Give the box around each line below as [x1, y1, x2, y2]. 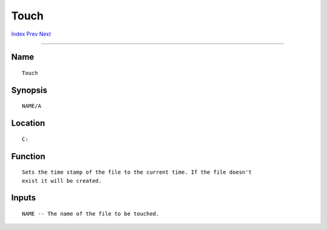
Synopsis [11, 85, 48, 95]
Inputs [11, 192, 36, 203]
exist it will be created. [22, 177, 102, 184]
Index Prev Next [11, 30, 51, 38]
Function [11, 151, 45, 162]
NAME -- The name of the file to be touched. [22, 210, 160, 217]
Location [11, 118, 45, 128]
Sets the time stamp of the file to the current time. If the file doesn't [22, 169, 252, 176]
